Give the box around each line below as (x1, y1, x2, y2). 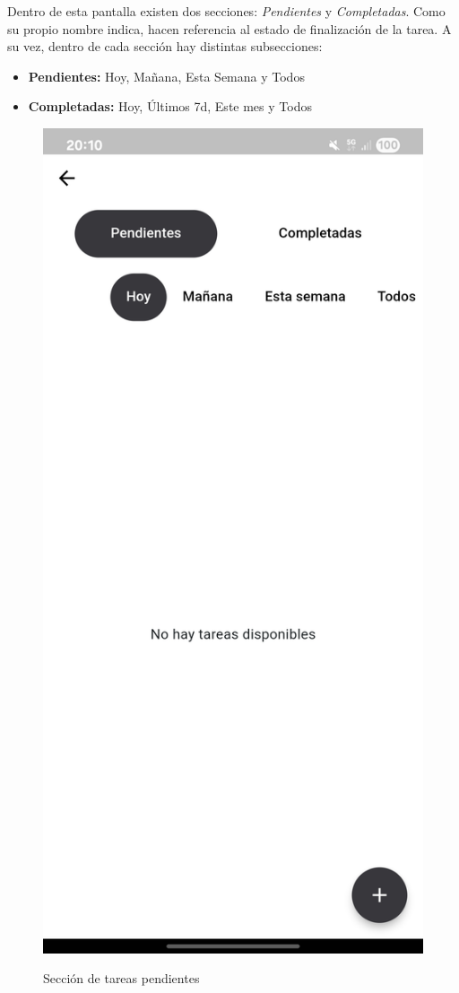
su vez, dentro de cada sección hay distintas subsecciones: (7, 37, 323, 56)
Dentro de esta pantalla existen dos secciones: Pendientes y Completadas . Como (7, 2, 446, 20)
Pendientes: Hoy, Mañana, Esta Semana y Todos (28, 66, 305, 85)
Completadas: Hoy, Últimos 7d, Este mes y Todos (28, 97, 312, 116)
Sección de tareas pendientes (43, 969, 200, 988)
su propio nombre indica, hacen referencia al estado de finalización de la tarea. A (7, 19, 452, 38)
